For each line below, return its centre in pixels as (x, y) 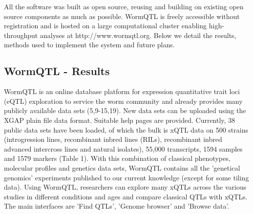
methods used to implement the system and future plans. (89, 45)
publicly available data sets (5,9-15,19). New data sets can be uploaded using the (125, 110)
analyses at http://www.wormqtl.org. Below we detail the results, (138, 35)
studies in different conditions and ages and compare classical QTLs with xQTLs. (126, 196)
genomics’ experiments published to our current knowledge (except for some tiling (126, 177)
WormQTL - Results (57, 71)
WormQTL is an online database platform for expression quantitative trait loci (122, 91)
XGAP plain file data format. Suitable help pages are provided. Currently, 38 (120, 120)
